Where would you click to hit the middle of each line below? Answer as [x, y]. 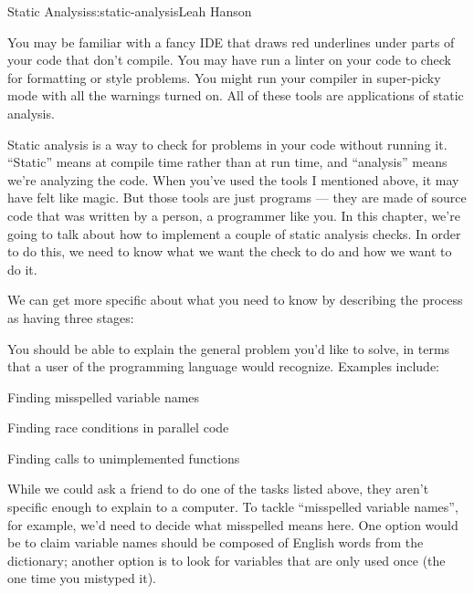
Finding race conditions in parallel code [118, 427]
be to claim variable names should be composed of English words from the [216, 542]
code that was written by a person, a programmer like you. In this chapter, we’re [234, 215]
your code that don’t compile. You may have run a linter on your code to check [229, 60]
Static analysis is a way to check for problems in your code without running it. [227, 144]
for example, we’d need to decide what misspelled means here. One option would [233, 524]
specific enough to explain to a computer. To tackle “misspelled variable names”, [233, 507]
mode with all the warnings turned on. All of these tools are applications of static [236, 95]
